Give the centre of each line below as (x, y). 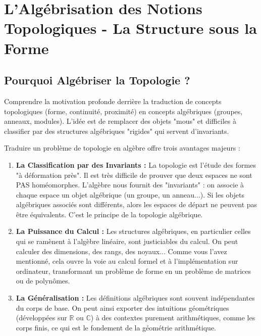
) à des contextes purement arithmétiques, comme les (173, 318)
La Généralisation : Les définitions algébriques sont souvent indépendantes (135, 298)
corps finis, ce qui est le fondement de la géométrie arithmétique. (116, 327)
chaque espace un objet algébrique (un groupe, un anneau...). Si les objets (130, 194)
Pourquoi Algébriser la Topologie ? (97, 80)
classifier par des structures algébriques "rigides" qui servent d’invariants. (117, 131)
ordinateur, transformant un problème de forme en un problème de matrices (134, 271)
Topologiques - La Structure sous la (130, 28)
